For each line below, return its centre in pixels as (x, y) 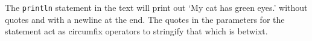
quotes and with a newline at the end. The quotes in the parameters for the (145, 19)
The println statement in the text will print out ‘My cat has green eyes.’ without (156, 7)
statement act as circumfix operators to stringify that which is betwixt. (136, 31)
